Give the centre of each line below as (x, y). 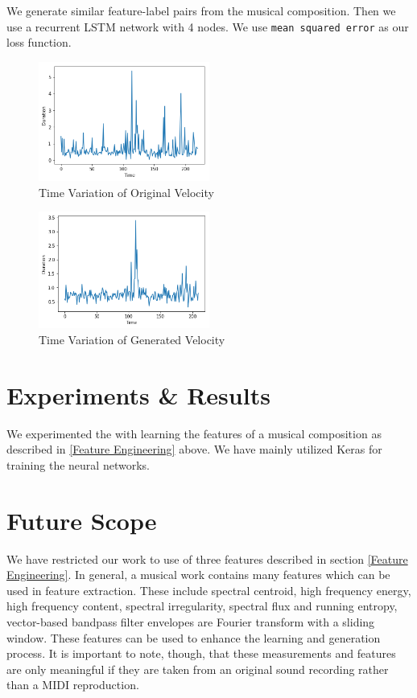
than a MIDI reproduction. (73, 685)
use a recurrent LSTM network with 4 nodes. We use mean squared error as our (208, 26)
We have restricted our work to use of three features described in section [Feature (207, 558)
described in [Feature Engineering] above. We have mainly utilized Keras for (194, 449)
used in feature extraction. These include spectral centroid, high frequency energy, (209, 590)
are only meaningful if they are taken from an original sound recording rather (198, 669)
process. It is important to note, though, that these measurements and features (201, 653)
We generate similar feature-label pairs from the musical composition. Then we (201, 10)
